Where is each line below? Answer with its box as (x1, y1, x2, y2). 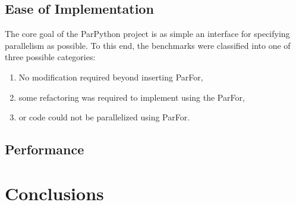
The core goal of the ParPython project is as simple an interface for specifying (5, 27, 290, 40)
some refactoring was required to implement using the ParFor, (18, 91, 245, 103)
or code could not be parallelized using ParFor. (18, 111, 190, 123)
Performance (5, 140, 84, 159)
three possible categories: (5, 51, 96, 63)
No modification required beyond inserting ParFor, (18, 70, 203, 83)
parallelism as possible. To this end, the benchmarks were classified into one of (5, 39, 291, 51)
